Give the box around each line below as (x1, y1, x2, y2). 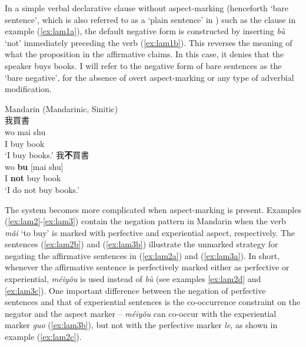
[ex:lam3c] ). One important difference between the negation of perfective (5, 284, 266, 296)
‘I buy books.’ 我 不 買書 (5, 149, 89, 161)
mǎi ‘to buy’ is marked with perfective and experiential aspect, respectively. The (5, 226, 295, 238)
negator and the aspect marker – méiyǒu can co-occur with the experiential (5, 307, 277, 319)
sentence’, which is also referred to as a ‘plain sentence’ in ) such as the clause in (5, 13, 296, 25)
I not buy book (5, 172, 61, 184)
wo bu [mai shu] (5, 160, 64, 172)
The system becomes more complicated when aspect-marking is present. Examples (5, 203, 301, 215)
